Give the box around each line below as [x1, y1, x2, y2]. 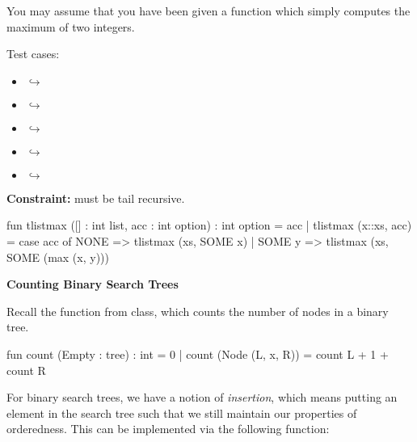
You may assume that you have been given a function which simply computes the [6, 2, 411, 19]
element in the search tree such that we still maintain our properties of [6, 404, 357, 421]
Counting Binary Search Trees [6, 276, 179, 293]
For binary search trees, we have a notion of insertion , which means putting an [6, 389, 398, 406]
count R [6, 361, 46, 378]
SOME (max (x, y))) [6, 248, 109, 265]
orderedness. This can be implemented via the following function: [6, 420, 330, 437]
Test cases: [6, 45, 60, 62]
